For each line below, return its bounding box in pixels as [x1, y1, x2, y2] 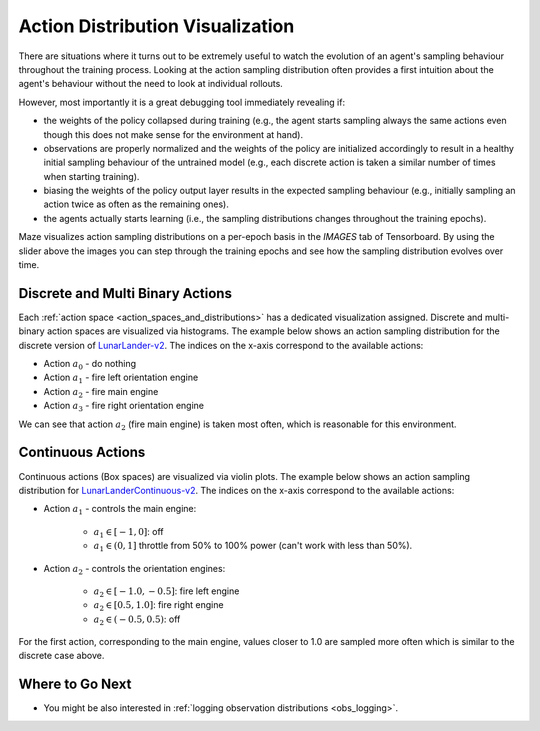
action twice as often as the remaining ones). [43, 198, 229, 210]
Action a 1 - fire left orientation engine [43, 371, 199, 386]
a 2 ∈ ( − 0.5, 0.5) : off [93, 613, 181, 627]
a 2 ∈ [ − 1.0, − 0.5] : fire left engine [93, 585, 240, 599]
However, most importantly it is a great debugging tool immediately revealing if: [18, 96, 345, 108]
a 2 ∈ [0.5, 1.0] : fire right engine [93, 599, 224, 614]
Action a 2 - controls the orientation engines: [43, 562, 226, 577]
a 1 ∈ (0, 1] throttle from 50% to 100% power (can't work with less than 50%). [93, 540, 413, 554]
